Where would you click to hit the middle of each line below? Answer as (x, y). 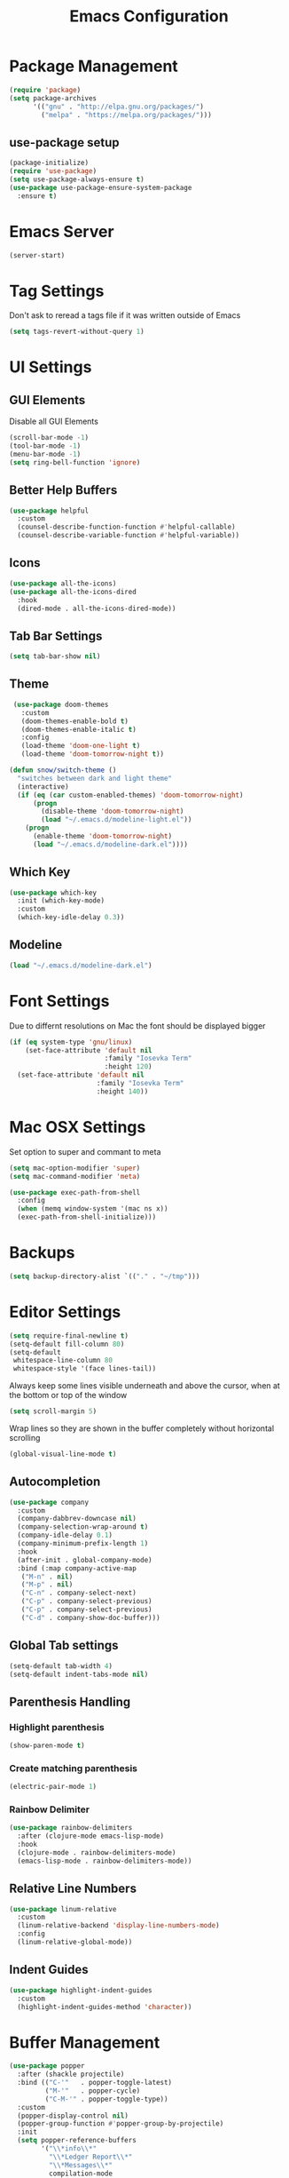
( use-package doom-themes (61, 704)
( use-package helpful (49, 511)
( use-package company (49, 1502)
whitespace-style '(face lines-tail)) (85, 1369)
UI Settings (51, 367)
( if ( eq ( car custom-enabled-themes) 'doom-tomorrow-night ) (130, 795)
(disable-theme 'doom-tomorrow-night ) (113, 811)
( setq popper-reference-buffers (77, 2141)
